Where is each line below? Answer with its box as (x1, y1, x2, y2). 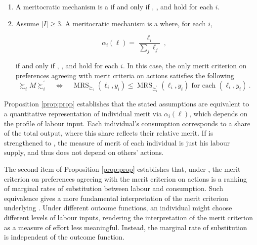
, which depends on (189, 108, 248, 119)
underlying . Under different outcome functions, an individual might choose (4, 202, 232, 213)
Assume (15, 18, 39, 28)
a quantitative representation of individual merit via (4, 108, 162, 119)
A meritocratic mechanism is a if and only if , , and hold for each (15, 1, 214, 11)
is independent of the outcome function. (4, 232, 125, 242)
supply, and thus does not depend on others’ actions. (4, 147, 164, 157)
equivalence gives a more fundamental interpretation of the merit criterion (4, 193, 228, 203)
